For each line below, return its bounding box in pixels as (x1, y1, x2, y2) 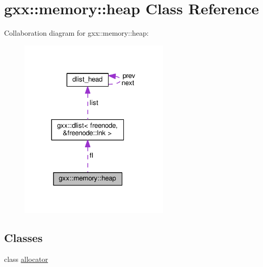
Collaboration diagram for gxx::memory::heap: (4, 28, 149, 38)
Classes (4, 230, 43, 246)
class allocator (4, 254, 48, 264)
